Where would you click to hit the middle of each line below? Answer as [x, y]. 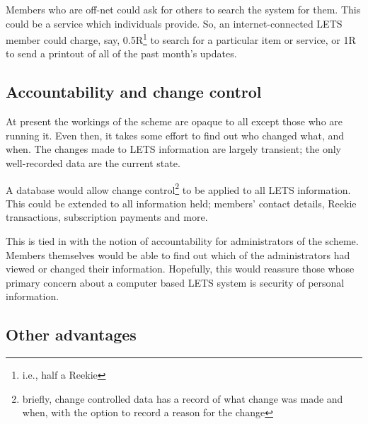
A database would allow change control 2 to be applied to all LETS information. [178, 188]
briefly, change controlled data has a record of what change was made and [183, 398]
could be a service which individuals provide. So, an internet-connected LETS [174, 23]
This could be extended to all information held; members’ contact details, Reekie [181, 203]
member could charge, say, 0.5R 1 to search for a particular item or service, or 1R [181, 39]
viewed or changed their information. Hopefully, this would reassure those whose [180, 269]
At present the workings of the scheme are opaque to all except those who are [174, 121]
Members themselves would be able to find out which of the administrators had [178, 254]
